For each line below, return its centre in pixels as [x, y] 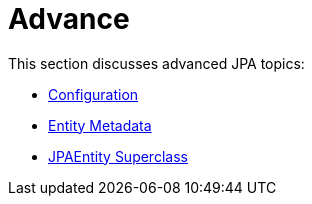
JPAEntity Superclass [118, 156]
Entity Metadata [100, 125]
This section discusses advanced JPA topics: [156, 63]
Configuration [93, 94]
